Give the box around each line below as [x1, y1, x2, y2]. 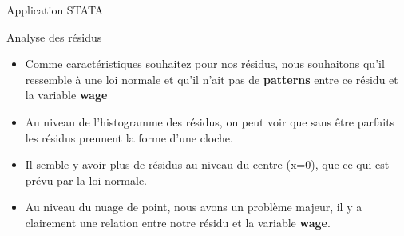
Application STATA [6, 2, 104, 18]
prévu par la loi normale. [25, 171, 147, 188]
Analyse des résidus [6, 28, 102, 45]
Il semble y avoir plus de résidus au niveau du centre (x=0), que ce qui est [25, 156, 390, 173]
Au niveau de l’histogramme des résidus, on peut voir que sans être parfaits [25, 113, 395, 130]
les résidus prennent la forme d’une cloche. [25, 129, 233, 146]
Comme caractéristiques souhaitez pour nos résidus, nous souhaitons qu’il [25, 55, 385, 72]
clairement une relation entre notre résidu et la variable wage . [25, 214, 331, 230]
